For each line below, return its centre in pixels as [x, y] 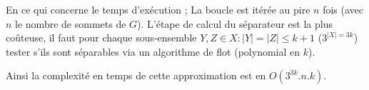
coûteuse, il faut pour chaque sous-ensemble [101, 37]
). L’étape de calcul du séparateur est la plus [235, 23]
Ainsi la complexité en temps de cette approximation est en [136, 75]
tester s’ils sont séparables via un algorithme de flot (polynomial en [153, 51]
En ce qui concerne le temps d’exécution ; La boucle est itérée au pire [158, 9]
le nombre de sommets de [71, 23]
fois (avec [343, 9]
